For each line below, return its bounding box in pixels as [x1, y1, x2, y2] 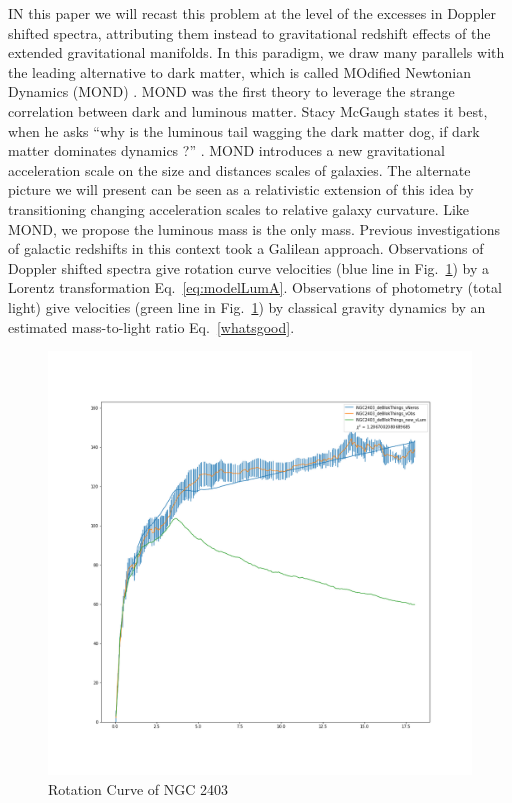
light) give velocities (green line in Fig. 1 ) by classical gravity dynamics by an [8, 296, 486, 317]
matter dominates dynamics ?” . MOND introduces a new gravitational [8, 140, 445, 161]
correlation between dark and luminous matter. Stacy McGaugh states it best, [8, 100, 488, 121]
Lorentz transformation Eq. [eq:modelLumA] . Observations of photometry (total [8, 277, 502, 298]
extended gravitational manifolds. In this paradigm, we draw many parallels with [8, 42, 505, 63]
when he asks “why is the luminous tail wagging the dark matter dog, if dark [8, 120, 480, 141]
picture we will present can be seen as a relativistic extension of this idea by [8, 179, 474, 200]
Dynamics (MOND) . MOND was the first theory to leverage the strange [8, 81, 455, 102]
